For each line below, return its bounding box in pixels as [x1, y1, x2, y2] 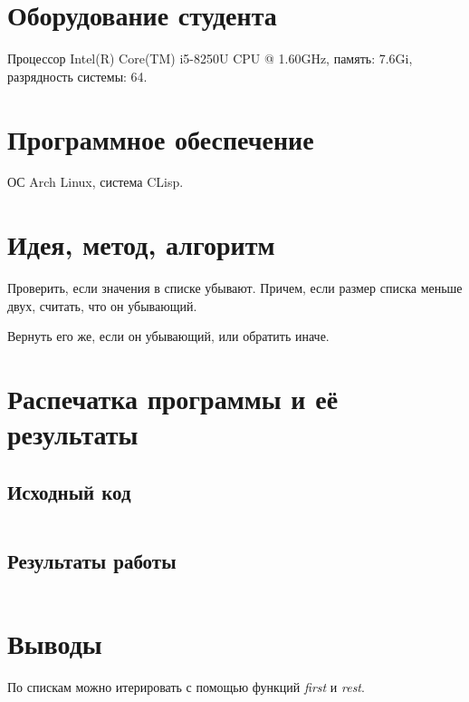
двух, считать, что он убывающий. [7, 296, 197, 315]
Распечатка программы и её [7, 380, 339, 417]
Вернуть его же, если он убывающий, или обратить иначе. [7, 327, 330, 346]
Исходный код [7, 477, 131, 505]
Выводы [7, 625, 102, 662]
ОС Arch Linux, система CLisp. [7, 172, 184, 191]
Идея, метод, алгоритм [7, 226, 275, 263]
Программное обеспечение [7, 120, 314, 157]
